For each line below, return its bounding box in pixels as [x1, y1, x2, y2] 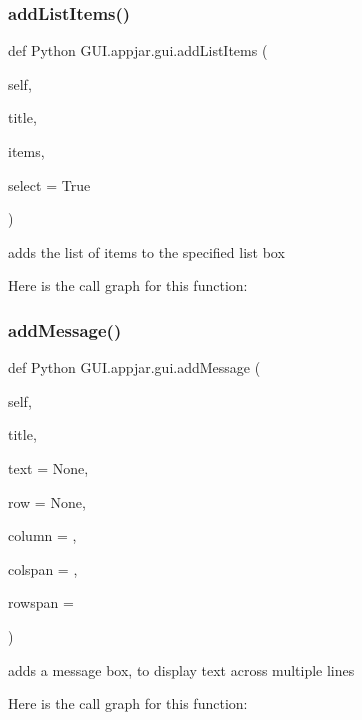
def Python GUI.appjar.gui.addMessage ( [8, 357, 261, 378]
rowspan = [8, 592, 74, 613]
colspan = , [8, 558, 78, 579]
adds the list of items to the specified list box [8, 241, 285, 262]
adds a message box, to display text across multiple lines [8, 659, 355, 680]
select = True [8, 174, 91, 195]
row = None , [8, 491, 86, 512]
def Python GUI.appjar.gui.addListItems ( [8, 40, 268, 61]
